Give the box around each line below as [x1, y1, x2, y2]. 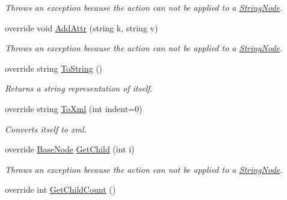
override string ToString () [5, 61, 103, 74]
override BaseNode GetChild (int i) [5, 143, 135, 155]
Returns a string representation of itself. [5, 82, 153, 95]
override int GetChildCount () [5, 183, 116, 196]
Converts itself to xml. [5, 122, 87, 135]
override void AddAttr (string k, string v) [5, 21, 158, 34]
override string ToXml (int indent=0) [5, 102, 143, 114]
